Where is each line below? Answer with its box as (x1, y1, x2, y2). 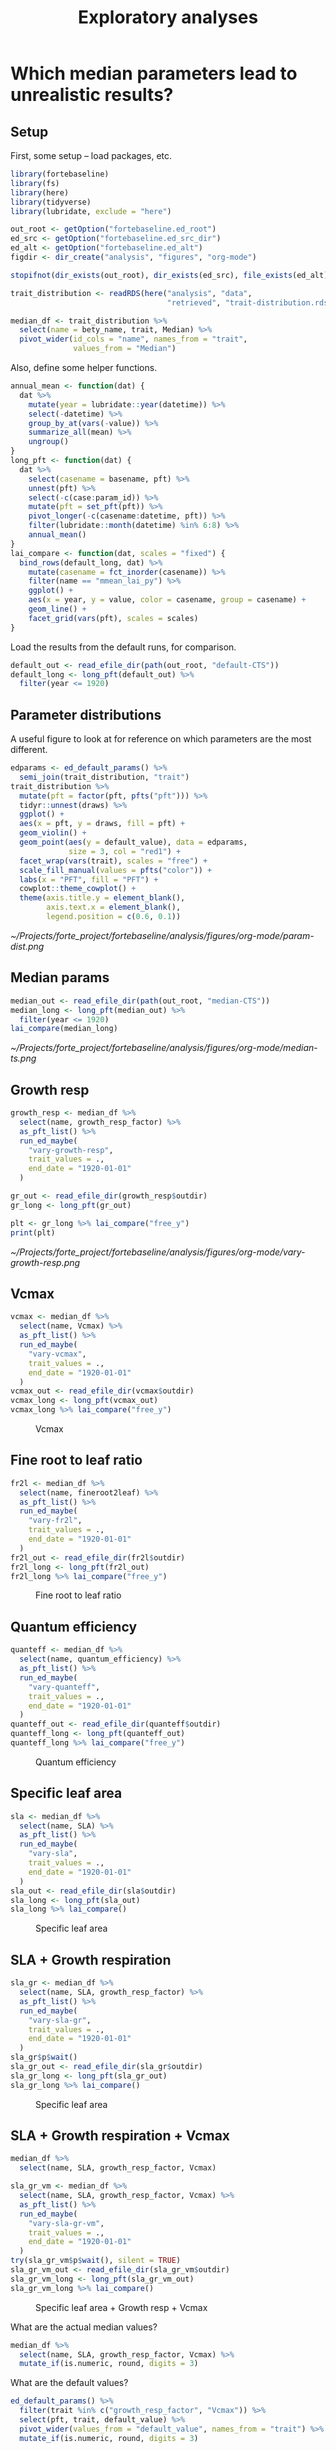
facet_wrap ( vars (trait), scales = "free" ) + (19, 856, 208, 866)
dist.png (10, 940, 45, 952)
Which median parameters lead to (10, 62, 298, 85)
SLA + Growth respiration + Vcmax (10, 2127, 231, 2145)
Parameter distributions (10, 706, 162, 723)
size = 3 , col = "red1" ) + (68, 846, 182, 856)
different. (10, 744, 48, 756)
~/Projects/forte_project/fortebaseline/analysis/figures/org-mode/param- (10, 929, 315, 941)
